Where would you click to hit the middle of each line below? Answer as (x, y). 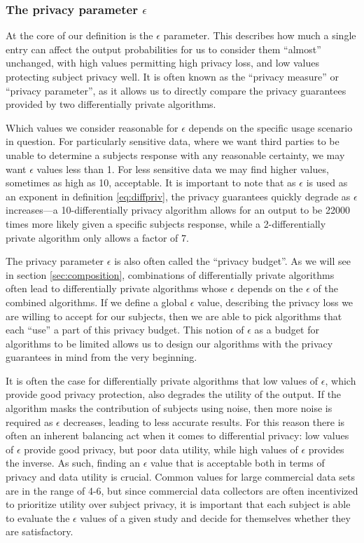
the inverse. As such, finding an (73, 463)
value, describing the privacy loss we (275, 302)
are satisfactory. (40, 531)
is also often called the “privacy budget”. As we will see (232, 261)
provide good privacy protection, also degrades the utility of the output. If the (174, 394)
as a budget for (287, 330)
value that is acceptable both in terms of (238, 463)
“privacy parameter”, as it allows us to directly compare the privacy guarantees (176, 90)
